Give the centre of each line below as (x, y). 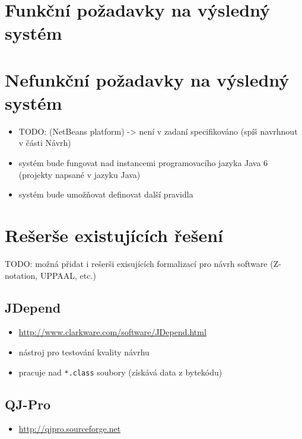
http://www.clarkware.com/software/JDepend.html (112, 332)
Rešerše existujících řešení (114, 235)
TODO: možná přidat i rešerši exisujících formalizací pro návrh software (136, 263)
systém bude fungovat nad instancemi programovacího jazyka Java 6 (143, 163)
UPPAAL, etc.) (68, 275)
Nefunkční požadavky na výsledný (147, 79)
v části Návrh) (45, 143)
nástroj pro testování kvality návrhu (84, 351)
